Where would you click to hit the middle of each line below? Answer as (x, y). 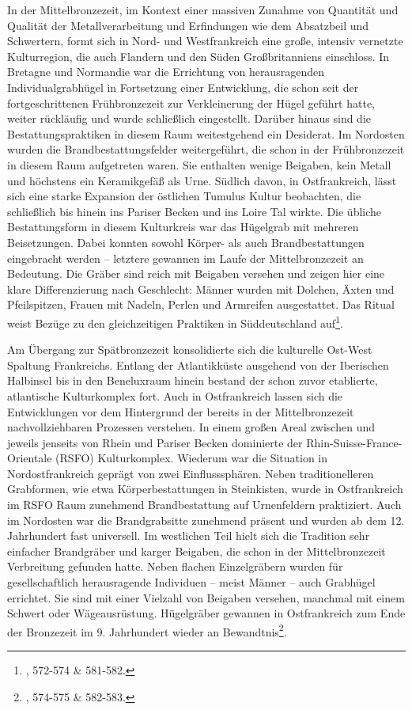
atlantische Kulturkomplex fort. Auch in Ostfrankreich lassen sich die (175, 395)
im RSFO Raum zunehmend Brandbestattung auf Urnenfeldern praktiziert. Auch (204, 505)
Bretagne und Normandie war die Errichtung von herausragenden (166, 72)
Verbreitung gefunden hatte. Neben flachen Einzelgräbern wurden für (175, 566)
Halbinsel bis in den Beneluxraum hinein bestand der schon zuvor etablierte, (193, 380)
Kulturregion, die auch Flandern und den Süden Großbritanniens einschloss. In (198, 56)
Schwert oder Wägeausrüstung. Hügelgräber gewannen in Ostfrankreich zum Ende (206, 613)
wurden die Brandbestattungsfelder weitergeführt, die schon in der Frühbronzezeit (206, 149)
